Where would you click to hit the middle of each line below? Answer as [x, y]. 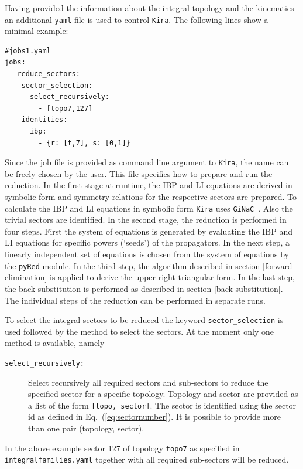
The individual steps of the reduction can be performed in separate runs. [135, 300]
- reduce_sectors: [44, 74]
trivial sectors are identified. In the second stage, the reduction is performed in [146, 220]
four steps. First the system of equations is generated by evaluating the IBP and [149, 231]
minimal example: [37, 31]
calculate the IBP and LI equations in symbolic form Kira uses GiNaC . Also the [149, 208]
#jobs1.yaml [28, 51]
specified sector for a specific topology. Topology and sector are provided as [163, 394]
